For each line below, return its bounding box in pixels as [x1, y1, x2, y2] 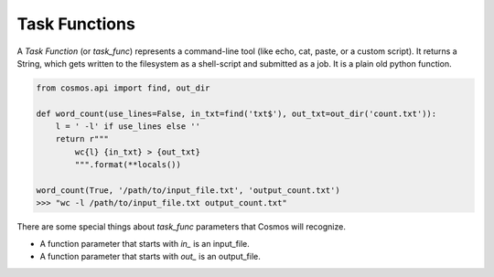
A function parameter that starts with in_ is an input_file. [39, 238, 251, 249]
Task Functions [16, 14, 136, 34]
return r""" [55, 133, 110, 144]
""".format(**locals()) [74, 160, 182, 170]
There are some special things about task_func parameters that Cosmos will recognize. [16, 221, 347, 232]
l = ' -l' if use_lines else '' [55, 122, 201, 132]
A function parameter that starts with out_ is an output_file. [39, 251, 261, 262]
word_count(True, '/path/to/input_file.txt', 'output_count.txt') [36, 186, 340, 196]
